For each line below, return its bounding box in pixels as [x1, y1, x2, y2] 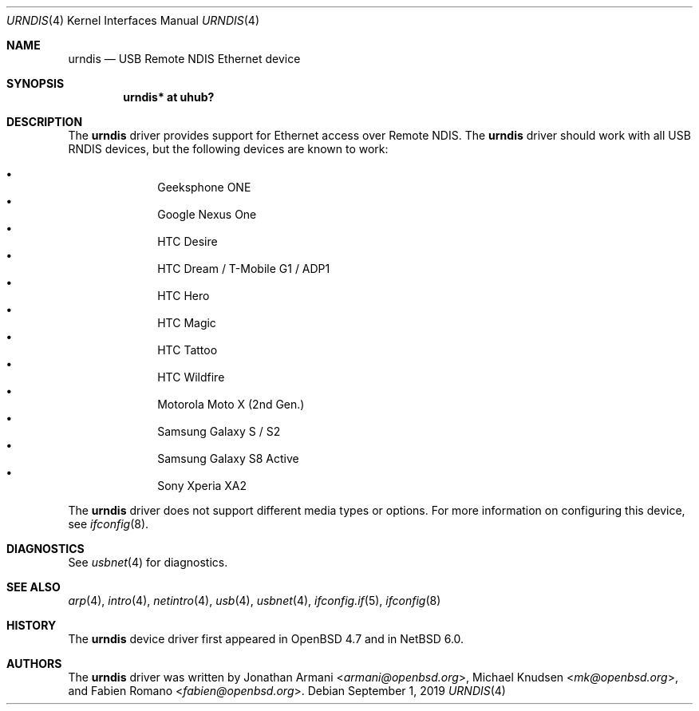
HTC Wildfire [157, 370, 225, 384]
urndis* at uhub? [123, 90, 215, 104]
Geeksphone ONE [157, 180, 251, 194]
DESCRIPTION [6, 115, 83, 128]
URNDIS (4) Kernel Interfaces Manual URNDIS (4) [6, 14, 260, 27]
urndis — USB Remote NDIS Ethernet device [68, 52, 301, 65]
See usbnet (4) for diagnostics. [68, 555, 228, 569]
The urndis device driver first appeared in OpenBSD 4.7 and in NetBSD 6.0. [68, 632, 464, 646]
